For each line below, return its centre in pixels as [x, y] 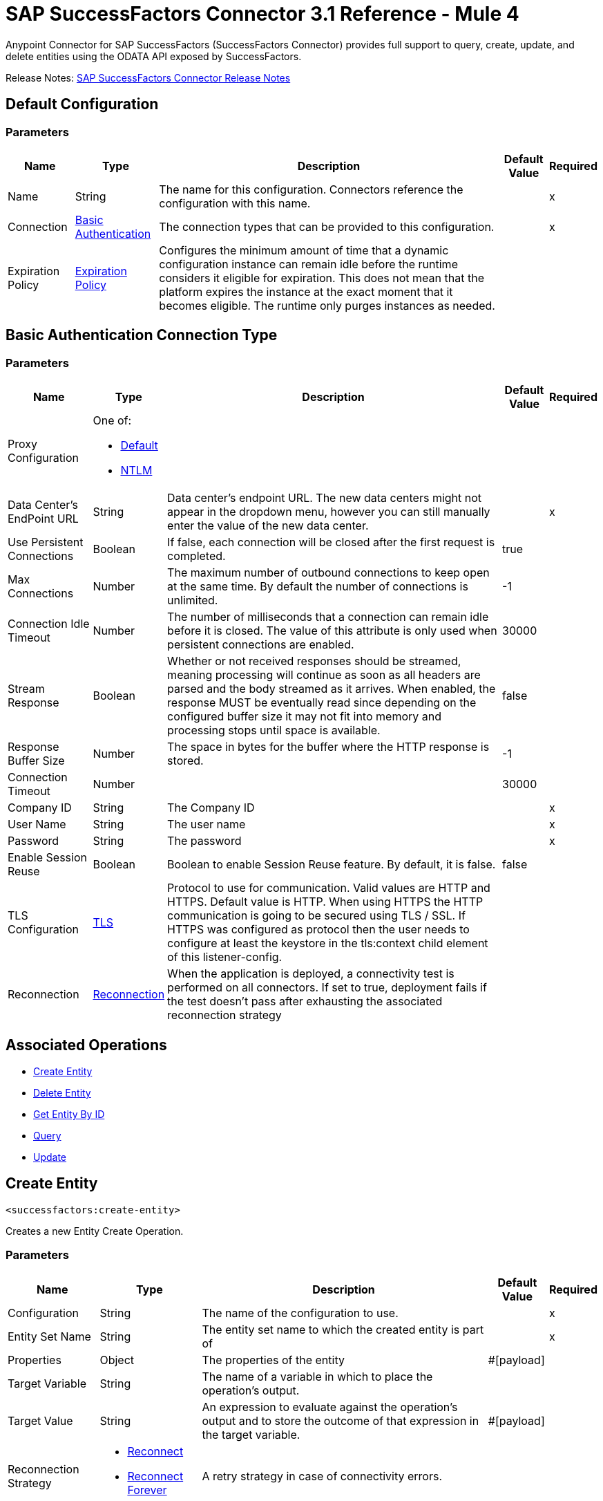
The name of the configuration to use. [300, 1313]
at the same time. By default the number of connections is [318, 587]
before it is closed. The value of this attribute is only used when [332, 631]
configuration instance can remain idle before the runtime [308, 264]
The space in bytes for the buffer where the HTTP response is [328, 747]
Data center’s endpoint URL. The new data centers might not [325, 498]
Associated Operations [86, 1045]
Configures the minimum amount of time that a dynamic [304, 250]
